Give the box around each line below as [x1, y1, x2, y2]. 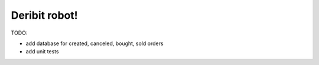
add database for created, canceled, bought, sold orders [25, 40, 164, 47]
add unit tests [25, 48, 59, 55]
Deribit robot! [11, 9, 78, 22]
